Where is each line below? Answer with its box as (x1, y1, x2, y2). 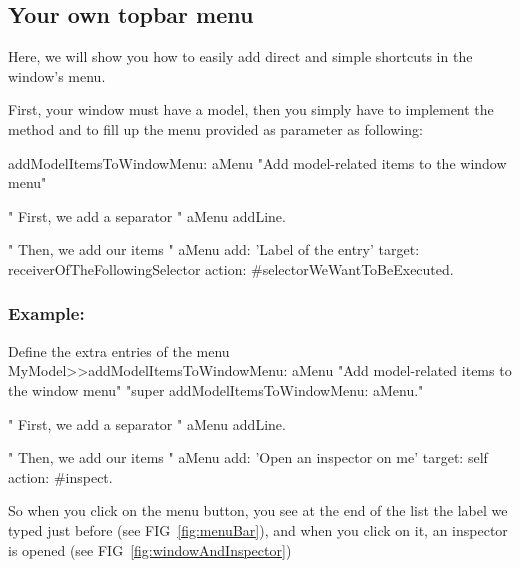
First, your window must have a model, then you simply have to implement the (8, 99, 494, 120)
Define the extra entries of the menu (8, 340, 230, 361)
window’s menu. (8, 65, 106, 86)
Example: (8, 301, 85, 326)
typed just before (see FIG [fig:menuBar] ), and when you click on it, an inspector (8, 519, 508, 540)
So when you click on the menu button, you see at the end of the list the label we (8, 500, 508, 521)
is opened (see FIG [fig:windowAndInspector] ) (8, 539, 292, 560)
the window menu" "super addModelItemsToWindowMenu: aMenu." (8, 379, 424, 400)
